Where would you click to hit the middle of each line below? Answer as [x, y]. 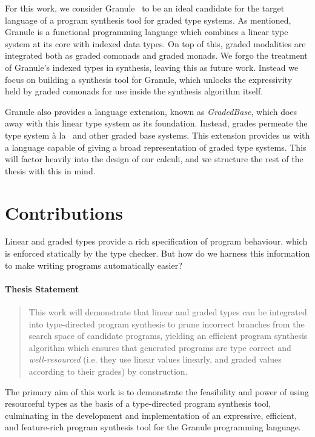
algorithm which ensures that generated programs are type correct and [160, 347]
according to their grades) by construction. [108, 371]
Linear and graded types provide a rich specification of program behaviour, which [156, 241]
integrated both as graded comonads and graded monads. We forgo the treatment [156, 55]
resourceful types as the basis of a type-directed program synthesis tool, [138, 403]
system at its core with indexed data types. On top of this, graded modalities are [155, 43]
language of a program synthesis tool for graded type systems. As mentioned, [148, 20]
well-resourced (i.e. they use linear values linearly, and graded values [155, 359]
